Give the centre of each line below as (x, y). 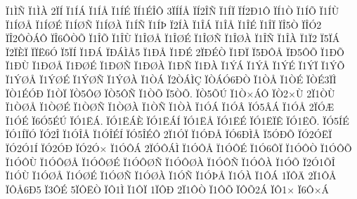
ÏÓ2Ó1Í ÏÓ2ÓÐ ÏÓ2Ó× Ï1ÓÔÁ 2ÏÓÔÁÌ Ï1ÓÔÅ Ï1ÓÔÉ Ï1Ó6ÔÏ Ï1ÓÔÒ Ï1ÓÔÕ (179, 147)
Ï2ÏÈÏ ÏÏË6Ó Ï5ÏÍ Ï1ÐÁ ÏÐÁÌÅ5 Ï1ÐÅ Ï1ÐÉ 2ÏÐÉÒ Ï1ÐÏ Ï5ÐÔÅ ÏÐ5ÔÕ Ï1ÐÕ (175, 52)
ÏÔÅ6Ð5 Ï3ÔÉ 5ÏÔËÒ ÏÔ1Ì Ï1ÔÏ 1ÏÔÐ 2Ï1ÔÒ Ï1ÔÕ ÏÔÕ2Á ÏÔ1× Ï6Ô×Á (168, 189)
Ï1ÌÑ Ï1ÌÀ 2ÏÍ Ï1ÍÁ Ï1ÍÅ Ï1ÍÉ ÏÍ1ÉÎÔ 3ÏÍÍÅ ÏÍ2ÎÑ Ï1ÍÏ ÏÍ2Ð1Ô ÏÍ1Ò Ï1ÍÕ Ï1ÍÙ (173, 11)
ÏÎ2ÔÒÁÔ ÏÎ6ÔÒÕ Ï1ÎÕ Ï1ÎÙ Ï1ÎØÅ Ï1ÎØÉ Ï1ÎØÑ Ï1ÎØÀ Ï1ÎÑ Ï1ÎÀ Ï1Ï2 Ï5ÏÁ (173, 38)
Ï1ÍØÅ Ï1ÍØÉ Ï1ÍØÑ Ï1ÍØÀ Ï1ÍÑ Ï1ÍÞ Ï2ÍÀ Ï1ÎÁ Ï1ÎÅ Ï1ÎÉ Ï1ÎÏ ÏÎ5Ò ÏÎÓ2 (164, 24)
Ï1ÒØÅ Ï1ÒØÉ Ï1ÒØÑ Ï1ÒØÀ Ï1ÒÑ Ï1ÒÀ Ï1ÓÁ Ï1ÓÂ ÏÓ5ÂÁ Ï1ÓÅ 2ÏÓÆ (170, 107)
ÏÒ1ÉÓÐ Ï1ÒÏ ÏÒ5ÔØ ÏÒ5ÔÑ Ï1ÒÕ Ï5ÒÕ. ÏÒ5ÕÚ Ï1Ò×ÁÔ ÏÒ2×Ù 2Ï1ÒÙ (170, 93)
